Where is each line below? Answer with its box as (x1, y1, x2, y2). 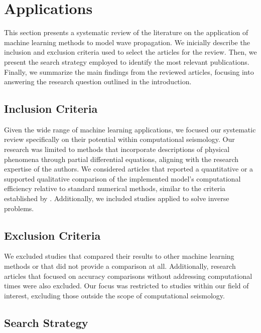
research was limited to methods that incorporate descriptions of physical (4, 144, 230, 154)
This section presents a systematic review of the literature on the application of (4, 27, 248, 38)
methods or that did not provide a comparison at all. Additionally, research (4, 261, 236, 271)
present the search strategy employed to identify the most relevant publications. (4, 56, 249, 67)
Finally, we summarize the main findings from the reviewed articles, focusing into (4, 66, 254, 77)
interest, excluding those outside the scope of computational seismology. (4, 290, 225, 300)
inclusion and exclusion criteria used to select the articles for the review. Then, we (4, 47, 257, 57)
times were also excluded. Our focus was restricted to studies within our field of (4, 280, 249, 291)
